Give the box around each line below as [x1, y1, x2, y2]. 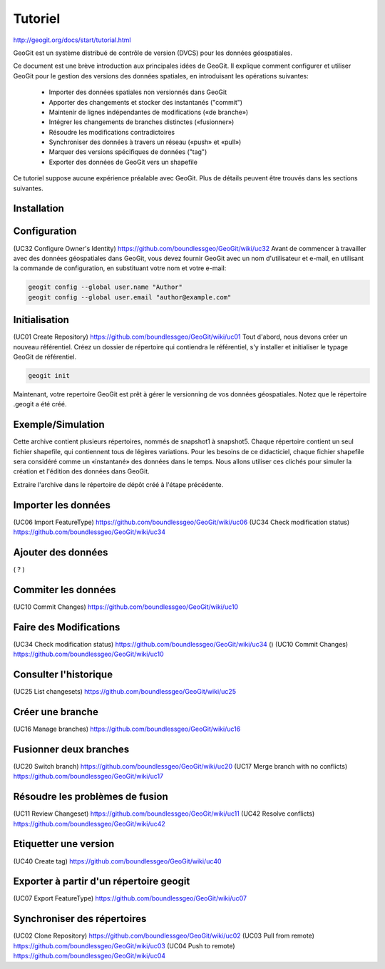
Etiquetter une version [13, 838, 115, 850]
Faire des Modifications [13, 621, 120, 633]
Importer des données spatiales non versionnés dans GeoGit [48, 88, 227, 96]
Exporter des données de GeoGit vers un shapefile [48, 158, 197, 166]
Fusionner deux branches [13, 743, 130, 755]
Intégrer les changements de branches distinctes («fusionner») [48, 118, 235, 126]
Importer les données [13, 499, 111, 511]
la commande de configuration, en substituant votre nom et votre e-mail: [13, 264, 227, 272]
